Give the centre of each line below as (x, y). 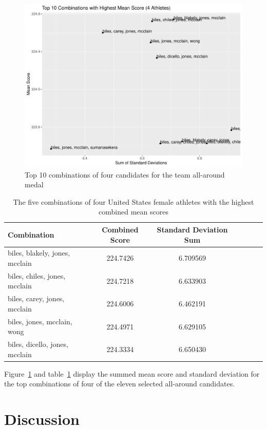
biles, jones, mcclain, (40, 321)
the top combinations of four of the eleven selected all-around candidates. (120, 384)
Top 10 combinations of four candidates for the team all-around (125, 174)
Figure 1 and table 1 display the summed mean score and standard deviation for (132, 373)
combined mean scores (133, 212)
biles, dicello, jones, (38, 344)
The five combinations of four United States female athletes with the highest (133, 201)
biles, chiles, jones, (37, 275)
